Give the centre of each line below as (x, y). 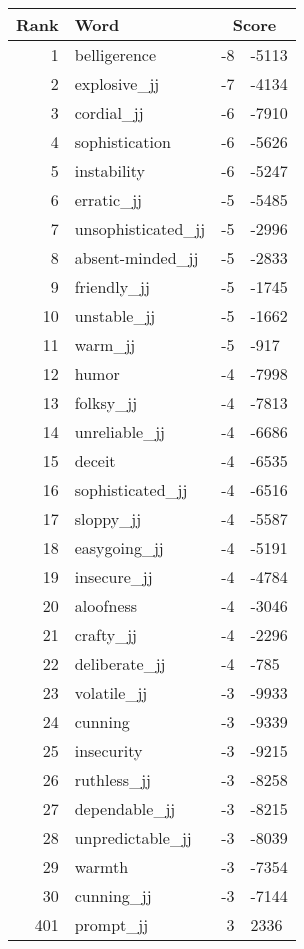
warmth (101, 866)
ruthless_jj (112, 779)
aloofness (106, 605)
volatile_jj (111, 692)
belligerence (115, 54)
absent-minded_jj (136, 257)
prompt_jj (111, 924)
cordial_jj (109, 112)
